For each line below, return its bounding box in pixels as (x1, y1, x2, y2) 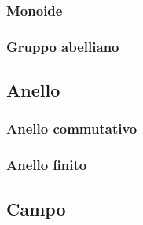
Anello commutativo (6, 119, 137, 138)
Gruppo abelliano (6, 36, 119, 56)
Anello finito (6, 155, 87, 175)
